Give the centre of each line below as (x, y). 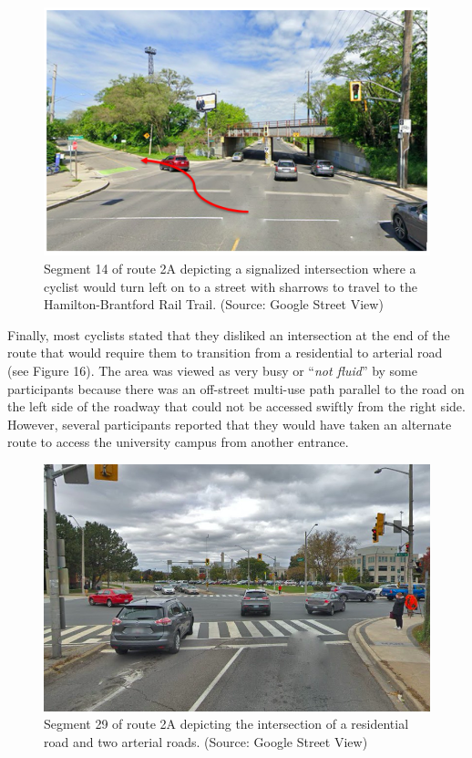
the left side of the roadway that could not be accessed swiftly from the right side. (236, 406)
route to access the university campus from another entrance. (178, 442)
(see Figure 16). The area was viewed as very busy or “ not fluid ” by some (212, 371)
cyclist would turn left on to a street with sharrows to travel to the (231, 286)
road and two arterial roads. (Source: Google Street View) (206, 741)
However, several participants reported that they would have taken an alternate (230, 424)
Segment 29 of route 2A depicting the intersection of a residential (226, 724)
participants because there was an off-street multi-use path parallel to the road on (236, 388)
